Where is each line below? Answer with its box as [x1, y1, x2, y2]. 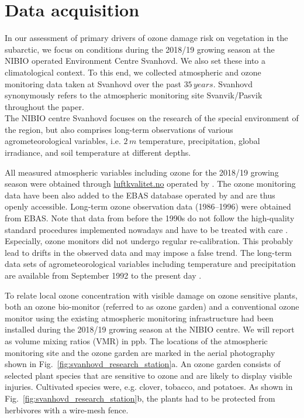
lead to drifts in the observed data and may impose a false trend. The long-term [5, 246, 292, 258]
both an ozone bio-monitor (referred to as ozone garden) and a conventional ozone [5, 300, 299, 313]
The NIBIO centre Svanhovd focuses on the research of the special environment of [5, 112, 299, 124]
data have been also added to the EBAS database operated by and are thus [5, 189, 275, 201]
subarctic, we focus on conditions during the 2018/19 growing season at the [5, 43, 275, 55]
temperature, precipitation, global [139, 135, 260, 147]
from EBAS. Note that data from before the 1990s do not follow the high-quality [5, 212, 295, 224]
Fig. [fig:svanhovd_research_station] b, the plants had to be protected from [5, 392, 275, 404]
